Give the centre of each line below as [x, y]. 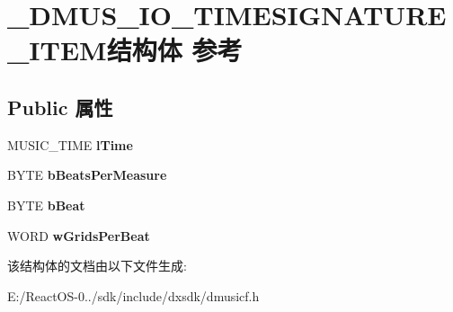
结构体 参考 [174, 50]
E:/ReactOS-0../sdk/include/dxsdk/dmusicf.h [133, 295]
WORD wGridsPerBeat [79, 235]
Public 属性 [60, 107]
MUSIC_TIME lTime [70, 144]
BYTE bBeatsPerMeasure [87, 175]
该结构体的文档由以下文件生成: [97, 266]
